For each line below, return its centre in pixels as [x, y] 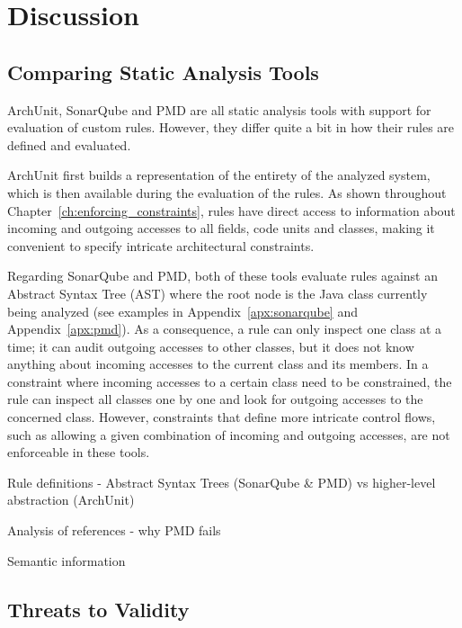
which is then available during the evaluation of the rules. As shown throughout [227, 192]
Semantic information [67, 560]
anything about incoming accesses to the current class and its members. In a [218, 364]
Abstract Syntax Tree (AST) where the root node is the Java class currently [218, 293]
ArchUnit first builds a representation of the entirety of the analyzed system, [219, 175]
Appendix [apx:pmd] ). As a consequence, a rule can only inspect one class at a [225, 329]
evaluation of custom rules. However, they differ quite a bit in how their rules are [231, 127]
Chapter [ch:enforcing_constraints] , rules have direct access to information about [231, 210]
